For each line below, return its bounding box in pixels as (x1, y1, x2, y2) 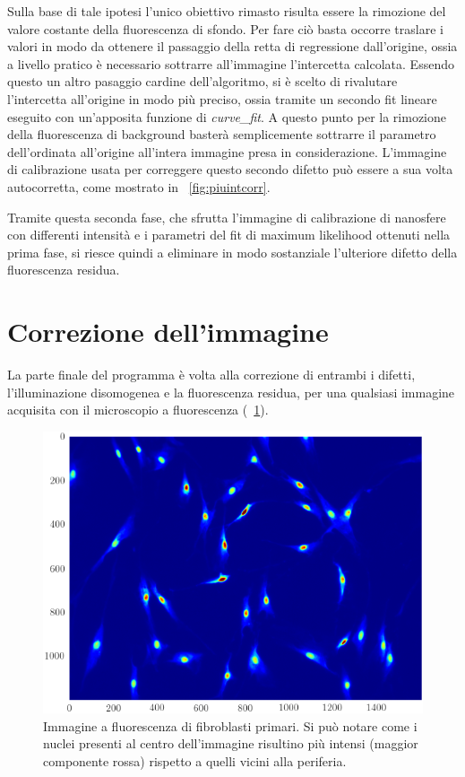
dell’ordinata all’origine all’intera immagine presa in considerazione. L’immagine (7, 142, 447, 161)
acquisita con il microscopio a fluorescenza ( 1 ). (7, 400, 269, 419)
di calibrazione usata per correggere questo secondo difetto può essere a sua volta (7, 160, 453, 179)
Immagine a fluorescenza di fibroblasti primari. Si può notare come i (43, 716, 418, 735)
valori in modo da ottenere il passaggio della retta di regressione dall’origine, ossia (7, 37, 458, 56)
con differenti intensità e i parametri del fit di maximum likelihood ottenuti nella (7, 225, 451, 244)
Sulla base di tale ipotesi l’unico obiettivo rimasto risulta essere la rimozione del (7, 2, 446, 20)
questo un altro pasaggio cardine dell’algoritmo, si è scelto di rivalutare (7, 72, 398, 91)
